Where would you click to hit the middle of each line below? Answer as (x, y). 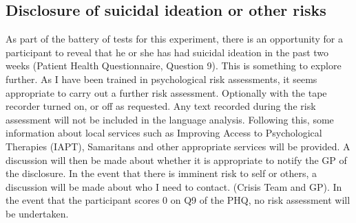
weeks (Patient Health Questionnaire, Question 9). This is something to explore (174, 66)
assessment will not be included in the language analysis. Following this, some (170, 119)
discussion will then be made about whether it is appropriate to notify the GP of (176, 160)
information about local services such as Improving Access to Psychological (164, 133)
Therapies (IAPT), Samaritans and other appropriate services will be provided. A (178, 146)
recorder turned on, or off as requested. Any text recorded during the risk (161, 106)
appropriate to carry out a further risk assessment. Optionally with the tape (166, 92)
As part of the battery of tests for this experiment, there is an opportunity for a (174, 39)
